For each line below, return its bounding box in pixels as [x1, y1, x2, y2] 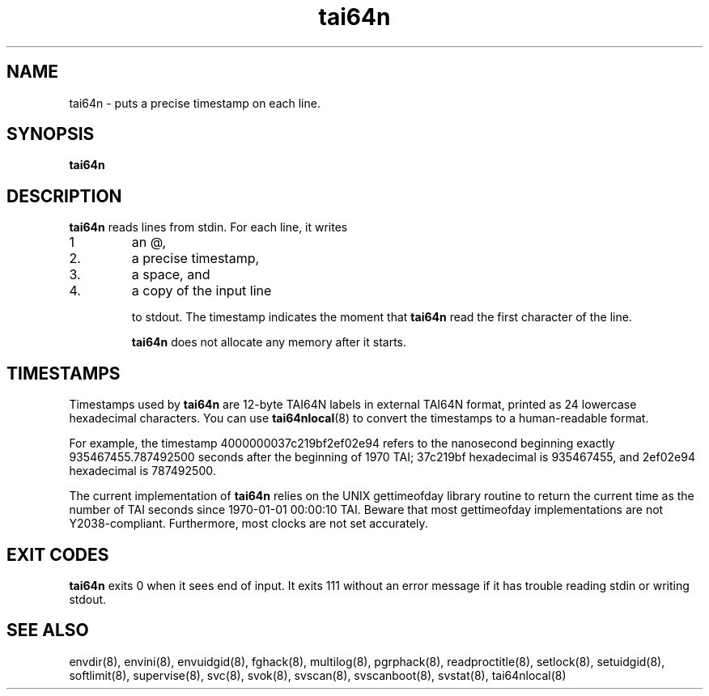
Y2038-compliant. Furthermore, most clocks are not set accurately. [69, 516, 428, 531]
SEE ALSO [6, 620, 89, 641]
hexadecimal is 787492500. [69, 464, 216, 478]
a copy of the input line [131, 282, 272, 299]
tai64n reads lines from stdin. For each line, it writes [69, 220, 348, 235]
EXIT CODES [6, 544, 109, 565]
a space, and [131, 266, 210, 283]
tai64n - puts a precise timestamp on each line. [69, 95, 321, 110]
